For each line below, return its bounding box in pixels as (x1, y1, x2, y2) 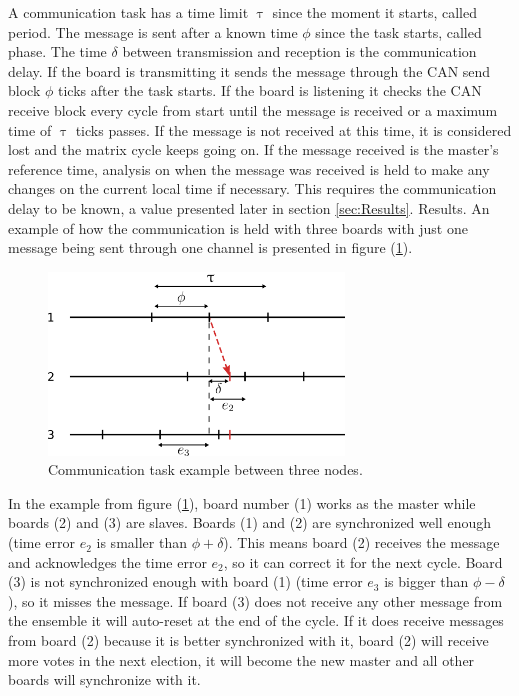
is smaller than (96, 532, 187, 553)
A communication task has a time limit (8, 2, 249, 22)
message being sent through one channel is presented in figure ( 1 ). (8, 237, 413, 258)
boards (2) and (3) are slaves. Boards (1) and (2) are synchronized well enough (8, 512, 491, 533)
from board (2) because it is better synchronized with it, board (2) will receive (8, 630, 489, 651)
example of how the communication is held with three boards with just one (8, 217, 468, 238)
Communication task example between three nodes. (48, 459, 363, 480)
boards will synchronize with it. (8, 669, 201, 690)
